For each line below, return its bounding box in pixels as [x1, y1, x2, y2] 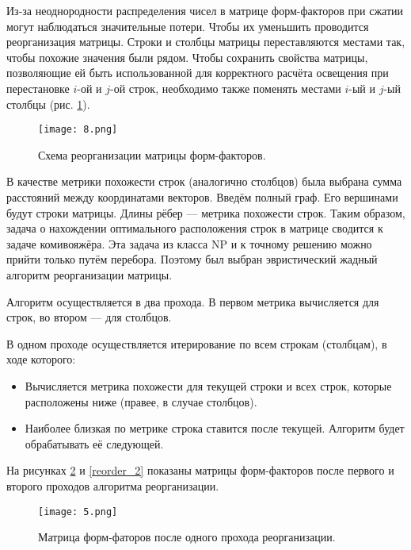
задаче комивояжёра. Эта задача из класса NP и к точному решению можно [6, 235, 372, 252]
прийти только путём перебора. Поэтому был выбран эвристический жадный [6, 251, 378, 267]
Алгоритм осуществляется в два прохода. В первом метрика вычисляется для [6, 293, 379, 310]
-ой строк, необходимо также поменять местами [110, 79, 341, 96]
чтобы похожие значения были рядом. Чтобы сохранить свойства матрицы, [6, 48, 368, 65]
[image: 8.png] [38, 124, 118, 136]
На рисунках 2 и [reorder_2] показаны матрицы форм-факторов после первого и [6, 462, 394, 479]
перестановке [6, 79, 70, 96]
